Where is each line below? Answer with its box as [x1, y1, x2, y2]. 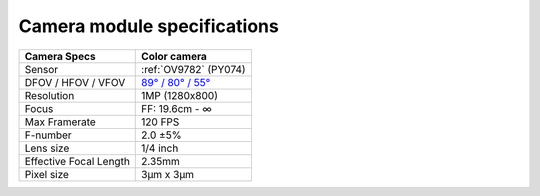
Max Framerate [24, 115, 97, 129]
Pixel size [24, 167, 70, 181]
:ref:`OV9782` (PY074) [141, 62, 246, 76]
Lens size [24, 141, 70, 155]
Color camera [141, 49, 207, 63]
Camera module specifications [18, 15, 279, 37]
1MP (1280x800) [141, 88, 219, 102]
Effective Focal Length [24, 154, 130, 168]
